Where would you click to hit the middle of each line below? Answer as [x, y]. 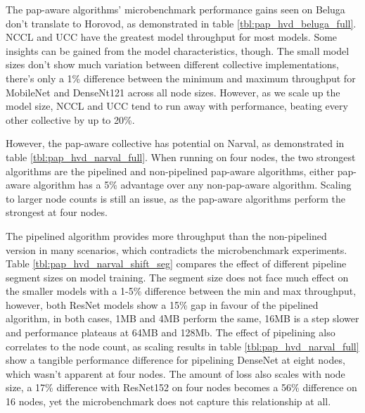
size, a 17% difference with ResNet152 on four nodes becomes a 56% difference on [181, 387]
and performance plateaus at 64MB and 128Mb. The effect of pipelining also [171, 332]
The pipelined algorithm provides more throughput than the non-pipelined [166, 235]
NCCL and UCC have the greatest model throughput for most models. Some [172, 37]
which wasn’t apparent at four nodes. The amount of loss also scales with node [175, 373]
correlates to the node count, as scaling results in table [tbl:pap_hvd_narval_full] [182, 346]
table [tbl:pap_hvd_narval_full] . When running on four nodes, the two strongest [181, 157]
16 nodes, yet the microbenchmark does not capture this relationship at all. [168, 401]
